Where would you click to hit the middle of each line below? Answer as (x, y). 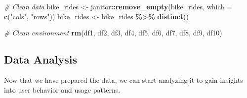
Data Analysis (41, 59)
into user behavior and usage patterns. (62, 89)
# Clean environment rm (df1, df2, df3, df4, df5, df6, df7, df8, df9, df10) (113, 33)
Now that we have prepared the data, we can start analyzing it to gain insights (123, 80)
